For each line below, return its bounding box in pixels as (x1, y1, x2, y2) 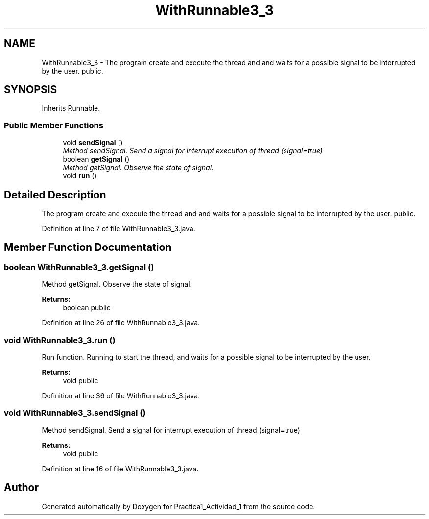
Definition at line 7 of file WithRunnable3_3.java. (42, 224, 195, 233)
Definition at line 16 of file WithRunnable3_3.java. (42, 464, 199, 473)
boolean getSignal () (63, 155, 130, 164)
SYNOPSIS (4, 83, 57, 96)
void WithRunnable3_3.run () (4, 335, 116, 345)
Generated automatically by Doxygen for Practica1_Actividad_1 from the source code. (42, 502, 315, 511)
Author (4, 481, 39, 494)
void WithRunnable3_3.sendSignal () (4, 408, 146, 418)
